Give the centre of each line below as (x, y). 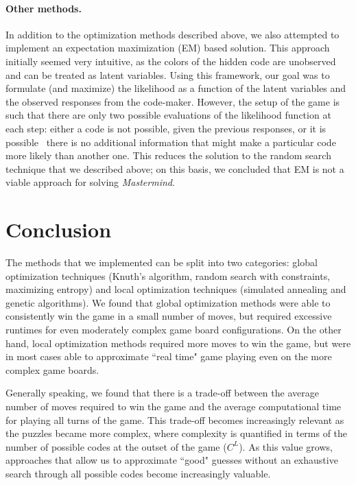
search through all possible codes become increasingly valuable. (138, 473)
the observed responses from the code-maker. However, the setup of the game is (173, 101)
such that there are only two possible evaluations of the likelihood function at (168, 115)
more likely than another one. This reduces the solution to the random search (168, 155)
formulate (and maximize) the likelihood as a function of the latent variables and (176, 88)
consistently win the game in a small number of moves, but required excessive (169, 316)
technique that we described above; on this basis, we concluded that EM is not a (175, 168)
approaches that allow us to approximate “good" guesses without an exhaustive (172, 460)
